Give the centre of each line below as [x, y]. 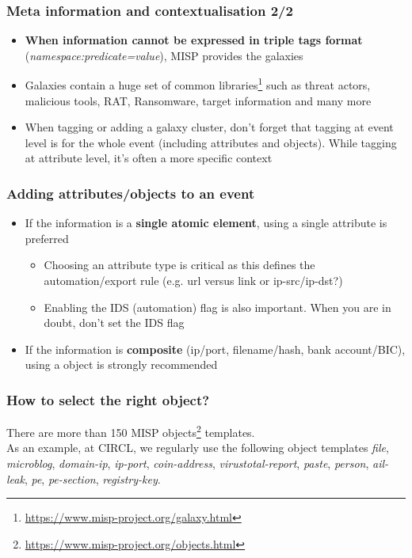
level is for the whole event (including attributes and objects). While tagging [211, 142]
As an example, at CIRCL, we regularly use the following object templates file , [198, 448]
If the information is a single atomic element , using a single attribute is [206, 223]
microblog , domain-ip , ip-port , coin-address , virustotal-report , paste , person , [188, 463]
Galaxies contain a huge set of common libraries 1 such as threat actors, [198, 84]
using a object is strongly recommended [121, 364]
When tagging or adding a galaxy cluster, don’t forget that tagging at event [209, 127]
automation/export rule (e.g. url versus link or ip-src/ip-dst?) [193, 281]
